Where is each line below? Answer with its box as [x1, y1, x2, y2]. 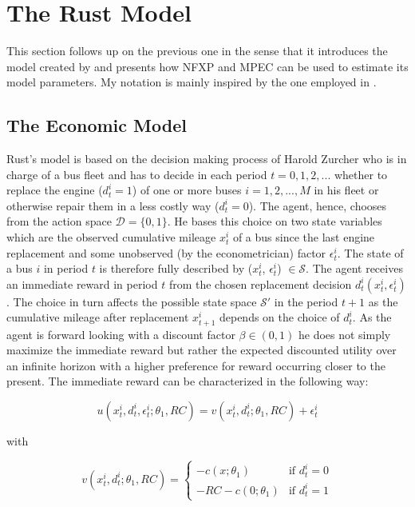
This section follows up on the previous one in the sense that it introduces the [6, 42, 388, 59]
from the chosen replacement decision [168, 275, 352, 292]
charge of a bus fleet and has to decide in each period [6, 166, 267, 182]
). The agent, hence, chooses [248, 197, 387, 214]
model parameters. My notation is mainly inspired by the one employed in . [6, 74, 377, 90]
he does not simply [298, 325, 391, 342]
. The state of [337, 244, 404, 261]
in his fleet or [314, 182, 379, 198]
